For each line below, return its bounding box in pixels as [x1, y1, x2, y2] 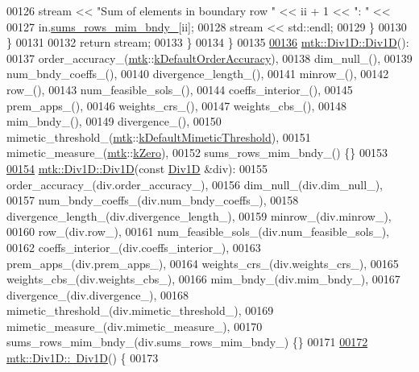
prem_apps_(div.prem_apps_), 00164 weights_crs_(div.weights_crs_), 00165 [6, 254, 399, 271]
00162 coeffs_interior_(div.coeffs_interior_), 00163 [6, 238, 261, 255]
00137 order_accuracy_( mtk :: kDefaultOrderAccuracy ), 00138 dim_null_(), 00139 [6, 49, 413, 66]
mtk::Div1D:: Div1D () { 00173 [6, 349, 159, 366]
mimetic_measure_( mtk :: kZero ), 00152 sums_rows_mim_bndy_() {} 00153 [6, 144, 388, 161]
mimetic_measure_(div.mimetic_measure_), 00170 [6, 317, 263, 334]
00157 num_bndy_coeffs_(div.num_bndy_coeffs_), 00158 [6, 192, 299, 209]
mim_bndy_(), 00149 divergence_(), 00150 [6, 113, 222, 130]
